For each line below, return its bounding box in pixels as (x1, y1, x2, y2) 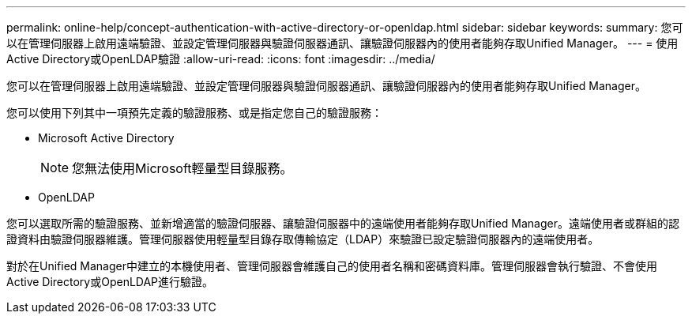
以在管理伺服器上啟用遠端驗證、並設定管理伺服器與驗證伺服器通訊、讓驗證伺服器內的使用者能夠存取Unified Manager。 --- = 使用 (6, 36, 679, 50)
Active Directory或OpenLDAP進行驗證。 (6, 275, 214, 288)
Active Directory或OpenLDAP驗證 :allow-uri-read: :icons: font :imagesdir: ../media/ (6, 52, 435, 66)
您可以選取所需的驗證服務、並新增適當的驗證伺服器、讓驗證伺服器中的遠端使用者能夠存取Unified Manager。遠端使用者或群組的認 (6, 216, 679, 230)
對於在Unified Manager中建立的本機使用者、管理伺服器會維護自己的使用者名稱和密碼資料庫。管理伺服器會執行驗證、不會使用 (6, 259, 657, 273)
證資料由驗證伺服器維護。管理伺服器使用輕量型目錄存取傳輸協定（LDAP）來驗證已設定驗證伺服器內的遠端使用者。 (6, 232, 600, 246)
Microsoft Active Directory (38, 131, 175, 145)
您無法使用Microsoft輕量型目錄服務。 (72, 160, 293, 176)
